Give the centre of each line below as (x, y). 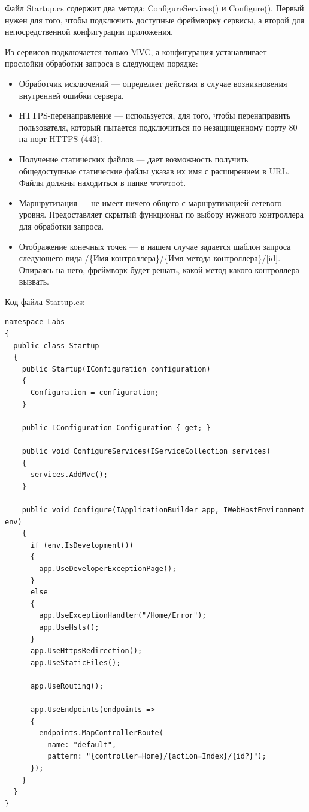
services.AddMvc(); (69, 475)
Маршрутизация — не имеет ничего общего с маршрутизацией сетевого (150, 202)
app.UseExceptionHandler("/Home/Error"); (123, 616)
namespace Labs (35, 322)
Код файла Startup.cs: (45, 301)
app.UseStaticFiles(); (75, 662)
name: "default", (82, 745)
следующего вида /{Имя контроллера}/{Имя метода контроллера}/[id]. (150, 258)
